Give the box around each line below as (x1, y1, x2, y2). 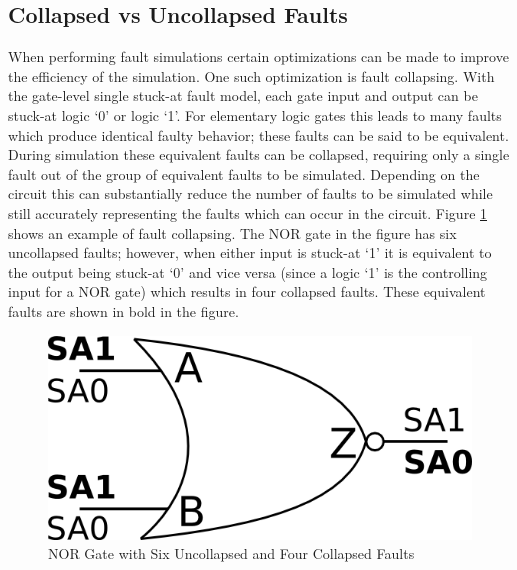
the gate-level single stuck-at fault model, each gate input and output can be (8, 85, 478, 106)
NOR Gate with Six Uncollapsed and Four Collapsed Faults (48, 543, 415, 564)
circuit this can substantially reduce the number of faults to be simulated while (8, 183, 493, 204)
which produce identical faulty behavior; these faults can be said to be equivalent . (8, 124, 509, 145)
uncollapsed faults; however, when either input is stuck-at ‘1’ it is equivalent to (8, 242, 492, 263)
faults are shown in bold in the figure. (8, 300, 239, 321)
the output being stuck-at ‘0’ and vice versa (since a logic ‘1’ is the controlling (8, 261, 488, 282)
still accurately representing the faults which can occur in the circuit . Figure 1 (8, 202, 488, 223)
